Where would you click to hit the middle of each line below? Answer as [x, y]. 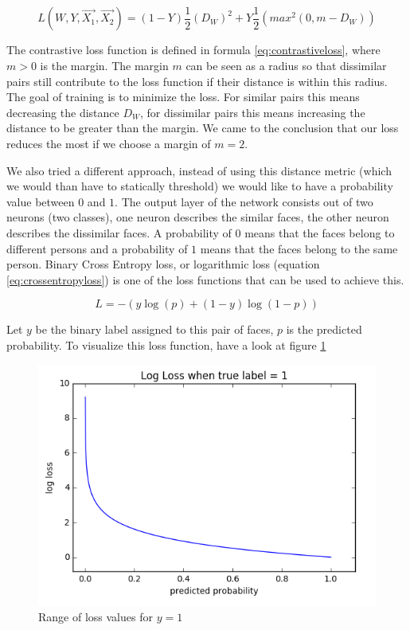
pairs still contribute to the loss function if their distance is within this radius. [197, 81]
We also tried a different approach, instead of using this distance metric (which [199, 170]
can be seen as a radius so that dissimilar [286, 66]
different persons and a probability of [97, 248]
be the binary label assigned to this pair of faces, [154, 329]
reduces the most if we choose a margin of [109, 144]
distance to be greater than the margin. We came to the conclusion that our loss [203, 128]
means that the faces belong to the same [299, 248]
